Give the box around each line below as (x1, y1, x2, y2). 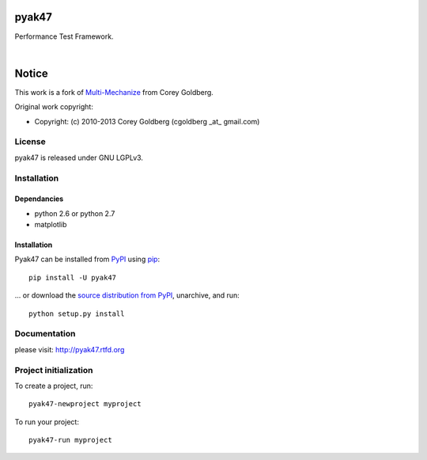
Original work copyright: (14, 102, 94, 112)
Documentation (14, 329, 76, 340)
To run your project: (14, 416, 79, 427)
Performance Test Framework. (14, 32, 114, 41)
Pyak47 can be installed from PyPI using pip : (14, 254, 161, 264)
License (14, 136, 47, 147)
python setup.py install (28, 309, 125, 318)
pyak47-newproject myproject (28, 400, 142, 409)
